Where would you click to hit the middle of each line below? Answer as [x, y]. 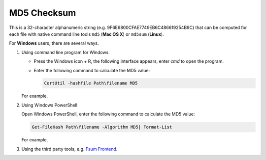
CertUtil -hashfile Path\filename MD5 [91, 83]
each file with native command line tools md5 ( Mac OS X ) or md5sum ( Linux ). [86, 34]
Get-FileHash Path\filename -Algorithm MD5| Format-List [102, 127]
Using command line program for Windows [65, 52]
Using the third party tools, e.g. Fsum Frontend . [69, 149]
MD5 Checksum [43, 13]
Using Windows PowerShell [49, 105]
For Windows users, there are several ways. [54, 43]
